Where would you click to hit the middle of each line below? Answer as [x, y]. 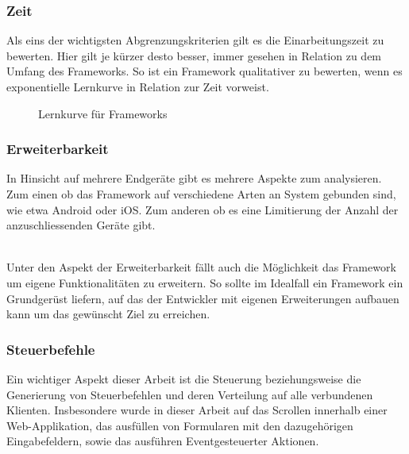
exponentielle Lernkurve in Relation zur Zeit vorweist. [138, 87]
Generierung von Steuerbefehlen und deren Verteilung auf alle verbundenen [190, 394]
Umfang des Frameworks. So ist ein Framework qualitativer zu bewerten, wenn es [204, 71]
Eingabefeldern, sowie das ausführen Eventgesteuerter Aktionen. [163, 441]
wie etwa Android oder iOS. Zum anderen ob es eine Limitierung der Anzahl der [203, 209]
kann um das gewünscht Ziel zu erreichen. [108, 314]
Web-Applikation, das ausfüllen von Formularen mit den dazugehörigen [180, 425]
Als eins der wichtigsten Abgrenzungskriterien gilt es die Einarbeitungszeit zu [195, 40]
